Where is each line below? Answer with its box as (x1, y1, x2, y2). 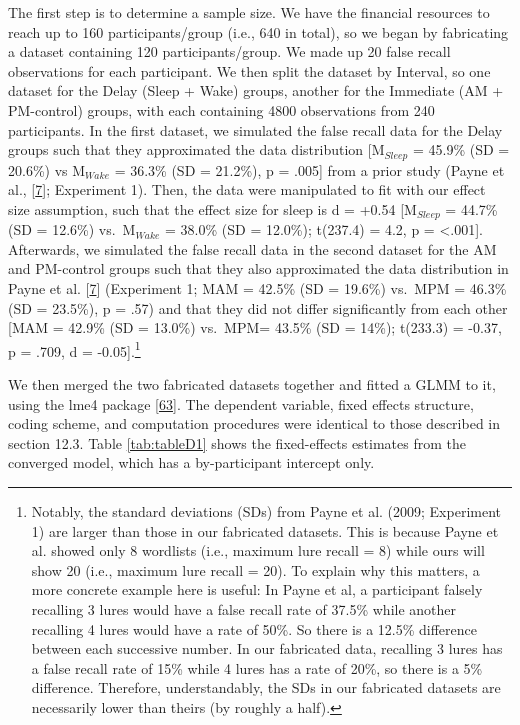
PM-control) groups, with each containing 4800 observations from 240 (8, 99, 435, 120)
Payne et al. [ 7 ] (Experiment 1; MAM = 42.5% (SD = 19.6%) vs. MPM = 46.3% (8, 278, 507, 299)
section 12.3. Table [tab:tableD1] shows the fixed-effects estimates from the (8, 432, 466, 453)
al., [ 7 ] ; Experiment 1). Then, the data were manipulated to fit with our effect (8, 179, 486, 200)
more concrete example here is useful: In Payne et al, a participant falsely (31, 579, 483, 600)
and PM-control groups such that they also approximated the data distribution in (8, 258, 509, 279)
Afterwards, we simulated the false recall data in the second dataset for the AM (8, 238, 497, 259)
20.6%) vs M (8, 159, 86, 180)
